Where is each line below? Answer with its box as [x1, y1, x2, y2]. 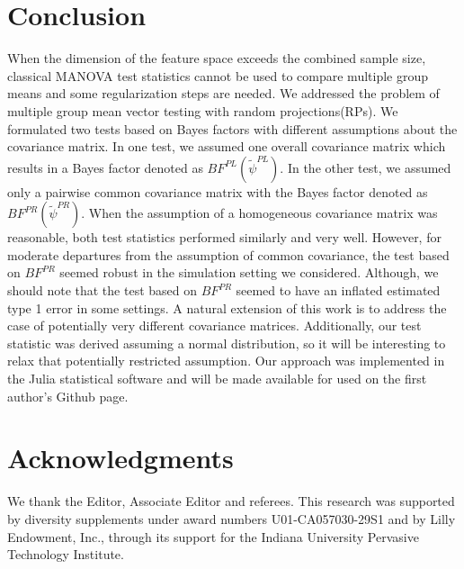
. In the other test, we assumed [280, 158, 451, 176]
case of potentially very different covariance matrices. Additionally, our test [7, 316, 422, 335]
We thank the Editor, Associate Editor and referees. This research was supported [7, 492, 455, 510]
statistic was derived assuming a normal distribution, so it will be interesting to [7, 333, 446, 352]
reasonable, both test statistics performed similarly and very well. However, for [7, 228, 442, 247]
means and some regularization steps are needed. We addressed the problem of [7, 84, 440, 103]
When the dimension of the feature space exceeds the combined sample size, [7, 49, 426, 68]
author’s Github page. [7, 386, 129, 405]
